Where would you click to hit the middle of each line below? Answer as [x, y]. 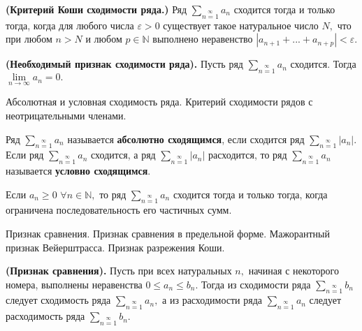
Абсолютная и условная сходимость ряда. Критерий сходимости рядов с [159, 102]
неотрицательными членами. [66, 115]
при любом [29, 39]
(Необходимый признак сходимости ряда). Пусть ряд [124, 64]
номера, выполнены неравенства [74, 284]
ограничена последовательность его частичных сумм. [119, 210]
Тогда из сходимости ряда [256, 284]
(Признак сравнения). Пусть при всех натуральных [119, 271]
